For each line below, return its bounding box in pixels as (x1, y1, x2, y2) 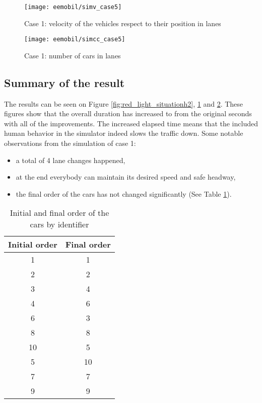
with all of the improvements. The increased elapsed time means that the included (4, 118, 258, 128)
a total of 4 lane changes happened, (16, 154, 125, 165)
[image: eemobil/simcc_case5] (24, 36, 125, 43)
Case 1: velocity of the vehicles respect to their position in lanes (24, 18, 221, 28)
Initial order (8, 238, 57, 251)
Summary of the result (4, 74, 125, 90)
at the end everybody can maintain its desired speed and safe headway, (16, 172, 236, 182)
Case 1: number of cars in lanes (24, 50, 121, 60)
